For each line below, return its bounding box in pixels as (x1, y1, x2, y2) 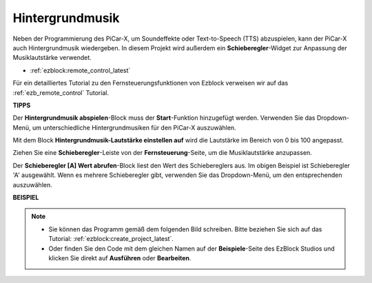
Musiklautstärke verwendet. (12, 54, 92, 62)
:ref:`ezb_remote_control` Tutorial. (12, 88, 110, 96)
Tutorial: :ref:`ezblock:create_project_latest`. (48, 235, 174, 243)
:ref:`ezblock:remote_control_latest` (30, 66, 131, 74)
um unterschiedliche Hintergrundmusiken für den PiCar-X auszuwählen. (32, 123, 237, 132)
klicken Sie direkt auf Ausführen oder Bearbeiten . (48, 253, 192, 262)
